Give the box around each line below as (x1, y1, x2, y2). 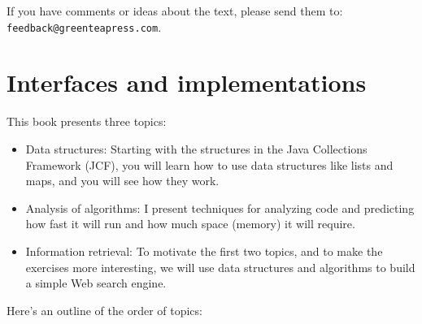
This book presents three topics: (7, 113, 167, 130)
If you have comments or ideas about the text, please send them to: (7, 2, 343, 19)
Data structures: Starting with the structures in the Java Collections (25, 140, 368, 157)
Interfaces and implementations (7, 66, 367, 99)
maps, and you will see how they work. (25, 172, 220, 189)
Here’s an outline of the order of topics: (7, 301, 202, 318)
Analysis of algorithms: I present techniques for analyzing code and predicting (25, 199, 415, 216)
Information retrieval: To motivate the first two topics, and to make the (25, 242, 383, 259)
